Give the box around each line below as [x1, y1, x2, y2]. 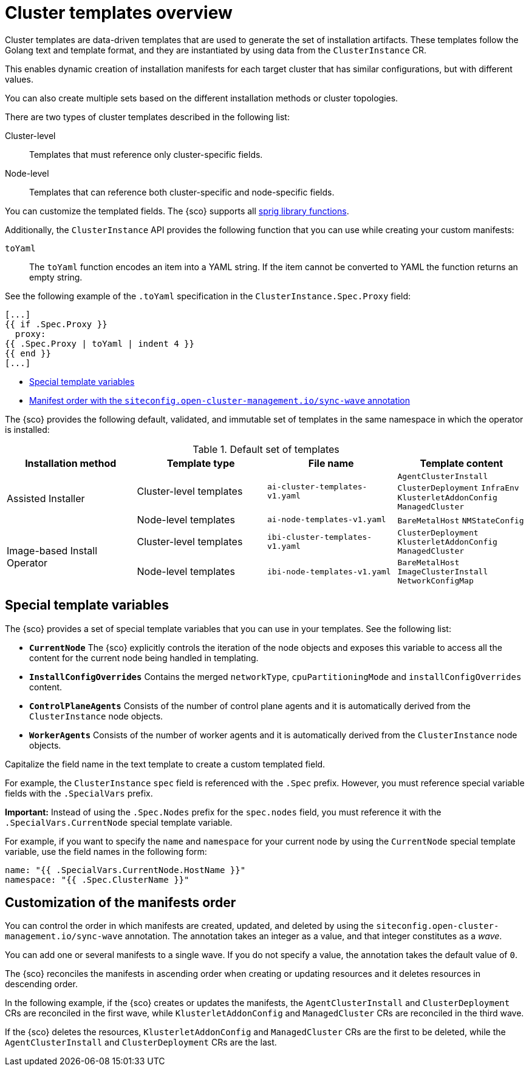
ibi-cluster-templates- [267, 532, 372, 542]
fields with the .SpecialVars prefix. [5, 787, 153, 798]
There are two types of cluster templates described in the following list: [5, 111, 290, 122]
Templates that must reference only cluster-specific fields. [29, 149, 263, 160]
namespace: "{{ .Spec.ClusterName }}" [5, 874, 189, 885]
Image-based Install [7, 544, 98, 557]
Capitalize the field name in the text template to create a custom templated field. [5, 758, 326, 769]
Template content [420, 457, 503, 469]
